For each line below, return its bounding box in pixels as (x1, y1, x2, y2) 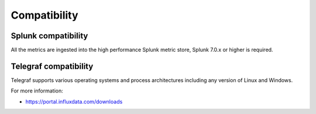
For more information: (11, 87, 64, 94)
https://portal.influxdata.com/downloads (25, 98, 123, 105)
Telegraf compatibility (11, 61, 94, 71)
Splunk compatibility (11, 31, 88, 41)
